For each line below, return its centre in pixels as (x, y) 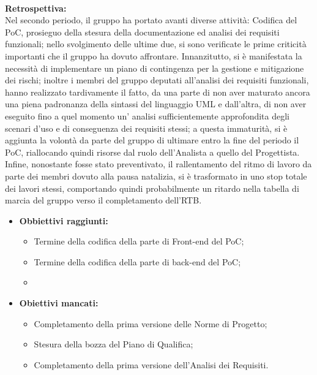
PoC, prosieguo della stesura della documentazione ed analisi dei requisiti (142, 32)
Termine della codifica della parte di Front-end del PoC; (139, 241)
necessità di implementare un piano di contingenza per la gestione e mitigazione (155, 68)
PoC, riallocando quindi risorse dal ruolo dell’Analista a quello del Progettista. (152, 152)
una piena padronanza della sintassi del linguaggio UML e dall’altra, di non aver (156, 104)
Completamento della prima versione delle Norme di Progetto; (151, 323)
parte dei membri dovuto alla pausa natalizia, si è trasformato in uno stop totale (156, 176)
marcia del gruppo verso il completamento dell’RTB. (103, 200)
